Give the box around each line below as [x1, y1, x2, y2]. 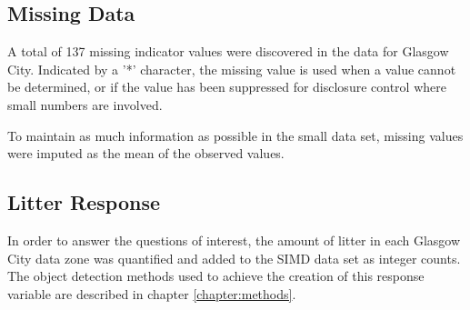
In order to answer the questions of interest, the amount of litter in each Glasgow [7, 230, 461, 249]
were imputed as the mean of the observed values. [7, 144, 285, 163]
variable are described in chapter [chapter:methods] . [7, 284, 296, 303]
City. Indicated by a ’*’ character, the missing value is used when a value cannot [7, 59, 456, 78]
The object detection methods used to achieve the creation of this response [7, 266, 425, 285]
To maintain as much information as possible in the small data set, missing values [7, 125, 464, 145]
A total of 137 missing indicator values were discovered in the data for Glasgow [7, 42, 449, 61]
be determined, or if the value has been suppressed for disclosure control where [7, 77, 446, 96]
